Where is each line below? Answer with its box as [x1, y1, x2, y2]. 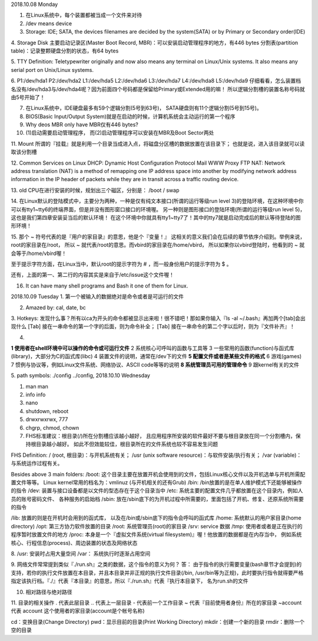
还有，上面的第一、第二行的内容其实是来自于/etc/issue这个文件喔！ [11, 272, 175, 279]
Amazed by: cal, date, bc [25, 304, 87, 311]
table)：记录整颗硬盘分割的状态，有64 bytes [11, 47, 119, 54]
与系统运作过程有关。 [11, 460, 63, 467]
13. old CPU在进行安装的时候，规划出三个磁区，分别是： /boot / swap [11, 187, 180, 194]
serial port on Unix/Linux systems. [11, 66, 94, 73]
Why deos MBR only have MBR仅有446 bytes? [25, 121, 138, 128]
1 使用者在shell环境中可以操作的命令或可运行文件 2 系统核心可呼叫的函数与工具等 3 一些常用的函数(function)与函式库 [11, 345, 294, 352]
